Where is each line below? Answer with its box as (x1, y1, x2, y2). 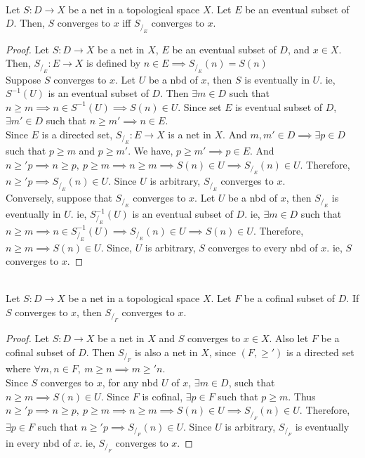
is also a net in (134, 344, 198, 359)
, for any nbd (102, 374, 159, 389)
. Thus (288, 388, 316, 403)
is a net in (168, 126, 211, 141)
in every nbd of (6, 435, 71, 450)
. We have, (128, 143, 173, 158)
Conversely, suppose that (6, 190, 112, 204)
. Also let (269, 331, 309, 346)
